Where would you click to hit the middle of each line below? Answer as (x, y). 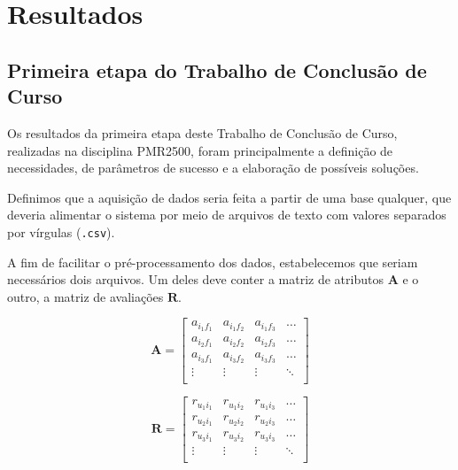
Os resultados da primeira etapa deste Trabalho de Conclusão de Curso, (202, 132)
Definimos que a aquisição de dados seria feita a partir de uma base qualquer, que (229, 197)
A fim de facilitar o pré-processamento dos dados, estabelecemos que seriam (213, 262)
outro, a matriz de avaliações (85, 296)
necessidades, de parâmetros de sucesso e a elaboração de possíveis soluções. (213, 168)
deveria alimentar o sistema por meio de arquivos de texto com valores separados (227, 215)
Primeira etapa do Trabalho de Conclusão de (217, 69)
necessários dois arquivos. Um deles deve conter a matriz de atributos (195, 279)
